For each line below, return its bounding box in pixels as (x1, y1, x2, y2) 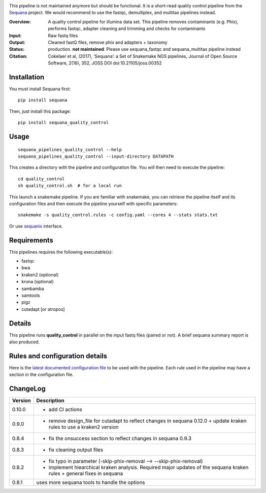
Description (36, 397, 65, 404)
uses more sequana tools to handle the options (36, 479, 145, 486)
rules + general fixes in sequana (48, 470, 123, 477)
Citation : (9, 53, 28, 59)
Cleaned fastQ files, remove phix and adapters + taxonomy (48, 39, 167, 45)
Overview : (9, 19, 32, 25)
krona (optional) (21, 279, 54, 285)
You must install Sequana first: (9, 86, 71, 92)
